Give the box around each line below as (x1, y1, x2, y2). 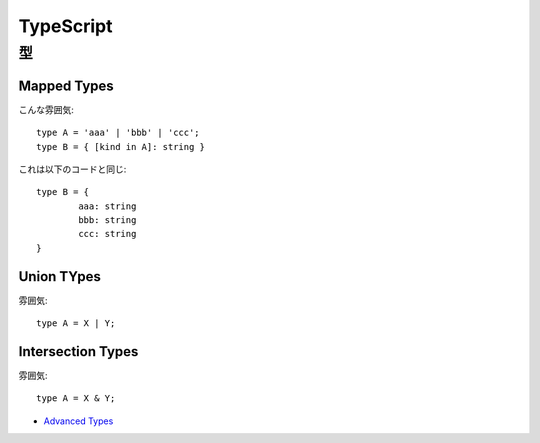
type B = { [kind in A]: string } (36, 141, 205, 152)
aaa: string (78, 200, 137, 212)
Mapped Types (18, 77, 114, 94)
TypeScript (18, 15, 113, 37)
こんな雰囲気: (18, 103, 75, 115)
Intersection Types (18, 343, 139, 360)
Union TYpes (18, 268, 102, 285)
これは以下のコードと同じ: (18, 163, 127, 175)
